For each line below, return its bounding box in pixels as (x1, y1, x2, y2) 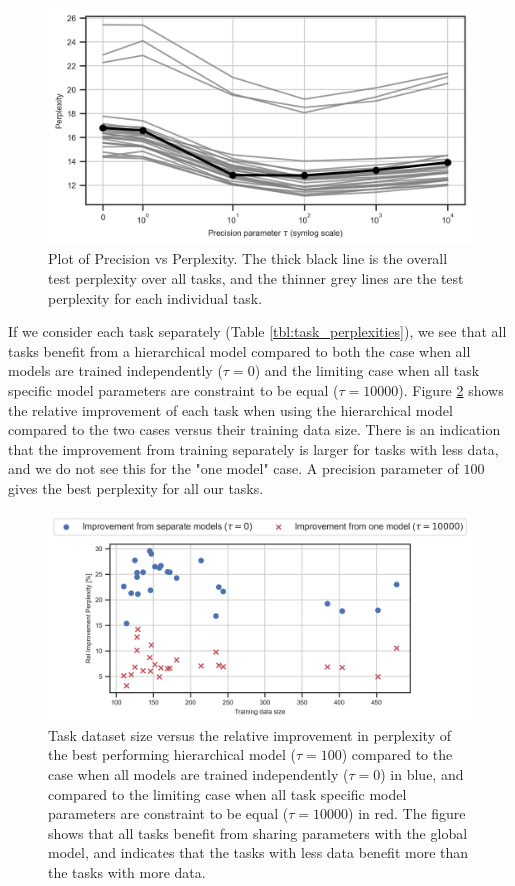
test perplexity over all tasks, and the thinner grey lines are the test (48, 268, 464, 289)
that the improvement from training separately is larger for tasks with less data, (8, 438, 499, 459)
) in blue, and (380, 764, 464, 785)
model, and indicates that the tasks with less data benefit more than (48, 842, 469, 863)
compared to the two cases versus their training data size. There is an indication (8, 419, 501, 440)
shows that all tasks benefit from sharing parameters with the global (48, 822, 468, 843)
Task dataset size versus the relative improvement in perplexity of (48, 724, 452, 745)
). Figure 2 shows (398, 380, 504, 400)
